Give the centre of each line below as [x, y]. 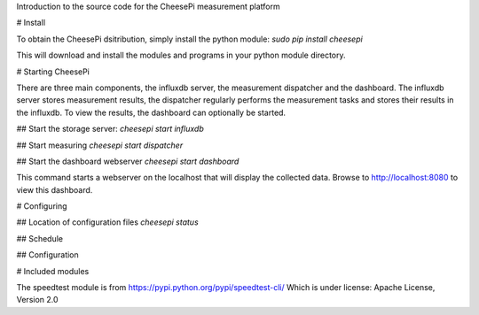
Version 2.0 [37, 300]
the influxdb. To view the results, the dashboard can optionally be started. [151, 112]
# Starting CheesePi [53, 72]
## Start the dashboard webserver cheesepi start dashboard [128, 161]
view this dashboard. [55, 189]
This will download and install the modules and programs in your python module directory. [181, 55]
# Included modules [53, 271]
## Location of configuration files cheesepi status [107, 222]
